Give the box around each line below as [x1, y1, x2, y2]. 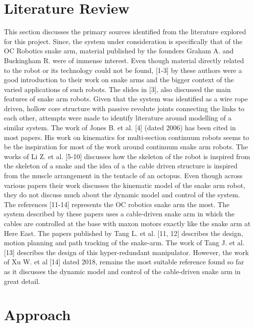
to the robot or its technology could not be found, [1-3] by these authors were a [4, 65, 242, 75]
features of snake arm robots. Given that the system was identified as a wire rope [4, 93, 248, 104]
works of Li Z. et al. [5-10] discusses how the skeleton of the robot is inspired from [4, 151, 250, 161]
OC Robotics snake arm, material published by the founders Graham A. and [4, 46, 234, 56]
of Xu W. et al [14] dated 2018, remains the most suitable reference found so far [4, 257, 244, 267]
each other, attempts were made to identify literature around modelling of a [4, 113, 231, 123]
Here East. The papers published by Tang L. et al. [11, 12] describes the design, [4, 228, 243, 238]
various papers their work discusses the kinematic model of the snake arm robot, [4, 180, 246, 190]
